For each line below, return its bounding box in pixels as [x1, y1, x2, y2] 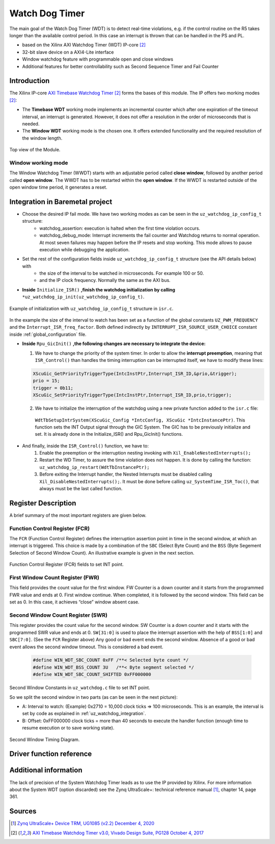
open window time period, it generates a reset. [9, 184, 107, 191]
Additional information [9, 766, 82, 775]
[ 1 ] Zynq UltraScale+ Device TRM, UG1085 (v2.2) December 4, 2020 [11, 821, 155, 827]
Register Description [9, 498, 76, 507]
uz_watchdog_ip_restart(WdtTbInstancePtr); [39, 464, 150, 470]
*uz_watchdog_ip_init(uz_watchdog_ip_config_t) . [22, 294, 145, 300]
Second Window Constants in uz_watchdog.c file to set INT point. [9, 684, 150, 691]
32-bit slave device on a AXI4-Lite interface [22, 49, 114, 55]
